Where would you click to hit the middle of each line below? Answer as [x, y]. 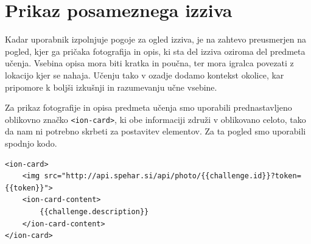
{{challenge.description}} [94, 211]
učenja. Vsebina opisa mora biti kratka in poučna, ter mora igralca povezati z [149, 63]
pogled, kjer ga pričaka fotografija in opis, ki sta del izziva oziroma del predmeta [155, 51]
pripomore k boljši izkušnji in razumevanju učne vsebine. [111, 87]
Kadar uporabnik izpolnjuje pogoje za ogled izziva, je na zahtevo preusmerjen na [155, 39]
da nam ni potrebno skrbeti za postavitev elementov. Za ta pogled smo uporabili [155, 131]
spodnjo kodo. [31, 143]
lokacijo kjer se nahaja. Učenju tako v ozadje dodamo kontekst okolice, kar [145, 75]
